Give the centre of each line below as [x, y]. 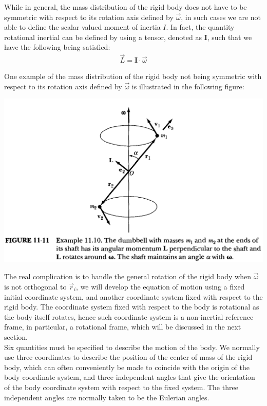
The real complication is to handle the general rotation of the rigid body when [128, 276]
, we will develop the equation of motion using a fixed [160, 287]
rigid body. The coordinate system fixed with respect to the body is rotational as [132, 307]
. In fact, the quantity [200, 27]
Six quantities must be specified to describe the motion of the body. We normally [132, 347]
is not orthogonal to [35, 287]
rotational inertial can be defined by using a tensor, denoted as [103, 37]
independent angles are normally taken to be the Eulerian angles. [107, 397]
